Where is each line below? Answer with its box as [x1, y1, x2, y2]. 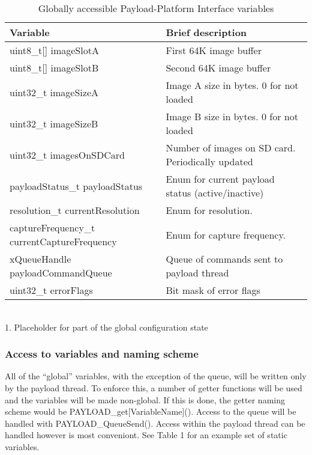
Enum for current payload [166, 172, 275, 186]
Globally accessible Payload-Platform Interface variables [38, 1, 274, 15]
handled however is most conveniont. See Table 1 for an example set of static [5, 429, 287, 441]
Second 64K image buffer [166, 61, 271, 75]
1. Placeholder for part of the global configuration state [5, 320, 208, 333]
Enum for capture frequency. [166, 227, 286, 242]
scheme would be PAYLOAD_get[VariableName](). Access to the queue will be [5, 405, 296, 418]
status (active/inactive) [166, 186, 264, 200]
